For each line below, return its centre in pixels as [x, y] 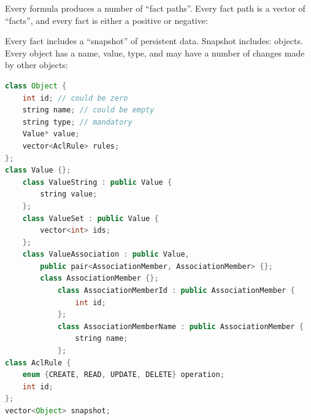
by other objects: [36, 65]
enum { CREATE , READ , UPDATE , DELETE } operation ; [124, 375]
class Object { [36, 86]
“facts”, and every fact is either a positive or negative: [106, 20]
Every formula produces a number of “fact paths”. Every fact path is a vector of [155, 8]
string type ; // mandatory [77, 122]
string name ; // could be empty [88, 110]
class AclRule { [38, 363]
